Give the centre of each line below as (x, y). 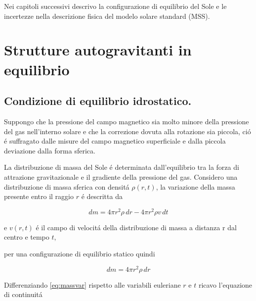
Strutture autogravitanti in (98, 50)
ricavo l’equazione (225, 284)
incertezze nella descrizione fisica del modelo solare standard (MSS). (107, 16)
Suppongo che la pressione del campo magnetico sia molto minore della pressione (127, 121)
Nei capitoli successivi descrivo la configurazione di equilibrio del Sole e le (115, 6)
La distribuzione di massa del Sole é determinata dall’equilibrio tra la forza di (122, 167)
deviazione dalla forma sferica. (50, 150)
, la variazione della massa (195, 186)
